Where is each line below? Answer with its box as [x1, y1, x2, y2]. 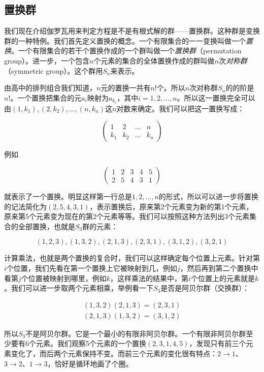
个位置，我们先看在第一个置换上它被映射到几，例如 [6, 263, 177, 273]
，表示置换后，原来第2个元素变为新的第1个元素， [89, 201, 253, 211]
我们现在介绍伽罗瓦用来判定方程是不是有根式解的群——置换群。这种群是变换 [4, 25, 260, 36]
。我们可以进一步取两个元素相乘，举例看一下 [4, 283, 153, 293]
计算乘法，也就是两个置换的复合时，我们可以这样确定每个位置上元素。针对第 [4, 253, 260, 263]
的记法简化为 [4, 201, 47, 211]
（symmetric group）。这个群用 [4, 65, 103, 76]
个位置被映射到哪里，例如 [21, 272, 107, 283]
